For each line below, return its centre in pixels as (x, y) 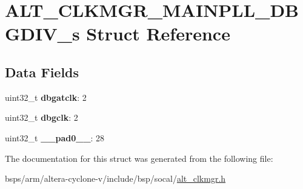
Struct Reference (158, 34)
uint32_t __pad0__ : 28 (55, 137)
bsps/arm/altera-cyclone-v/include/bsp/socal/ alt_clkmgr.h (115, 178)
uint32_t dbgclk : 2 (42, 117)
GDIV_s (42, 34)
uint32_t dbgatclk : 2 (46, 97)
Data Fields (42, 72)
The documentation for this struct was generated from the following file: (139, 158)
